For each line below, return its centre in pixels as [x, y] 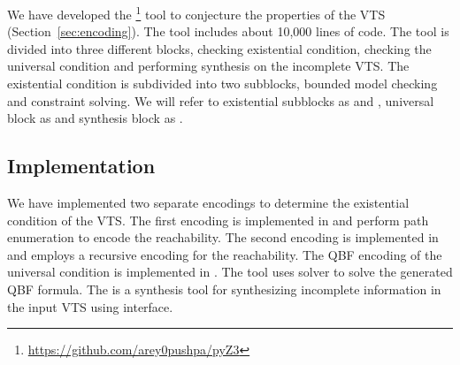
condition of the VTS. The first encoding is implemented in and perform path [218, 220]
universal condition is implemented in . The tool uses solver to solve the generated [230, 272]
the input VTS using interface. [90, 306]
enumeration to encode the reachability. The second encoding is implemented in [223, 237]
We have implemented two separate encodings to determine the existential [208, 203]
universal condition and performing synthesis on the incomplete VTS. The [208, 66]
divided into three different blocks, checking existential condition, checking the [219, 48]
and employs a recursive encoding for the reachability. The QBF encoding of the [225, 254]
